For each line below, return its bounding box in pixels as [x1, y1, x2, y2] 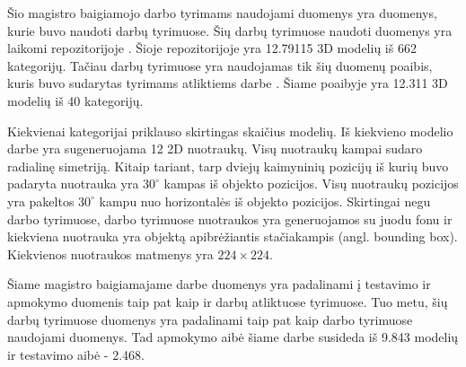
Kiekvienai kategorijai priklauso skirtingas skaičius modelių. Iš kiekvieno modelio [7, 121, 453, 140]
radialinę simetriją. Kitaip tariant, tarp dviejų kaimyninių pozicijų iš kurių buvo [7, 156, 449, 175]
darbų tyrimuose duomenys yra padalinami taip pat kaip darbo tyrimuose [7, 310, 413, 328]
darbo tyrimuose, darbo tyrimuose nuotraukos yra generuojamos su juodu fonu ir [7, 209, 453, 228]
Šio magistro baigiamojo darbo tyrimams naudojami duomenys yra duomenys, [7, 4, 437, 22]
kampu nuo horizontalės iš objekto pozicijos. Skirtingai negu [99, 191, 431, 210]
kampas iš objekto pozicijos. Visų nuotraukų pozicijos [163, 174, 459, 193]
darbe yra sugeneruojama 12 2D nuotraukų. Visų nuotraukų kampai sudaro [7, 139, 423, 158]
